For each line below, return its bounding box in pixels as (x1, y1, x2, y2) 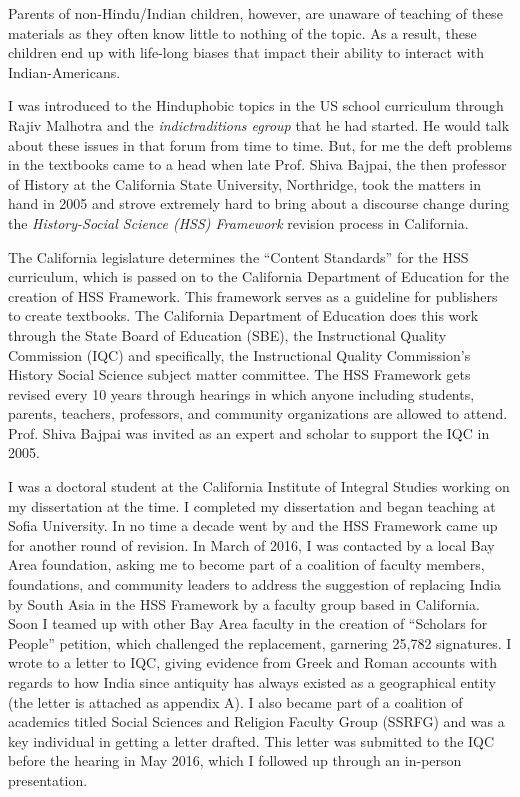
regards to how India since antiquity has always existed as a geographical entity (8, 672, 496, 692)
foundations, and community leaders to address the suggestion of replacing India (8, 574, 501, 595)
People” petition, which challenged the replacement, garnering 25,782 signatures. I (8, 632, 512, 653)
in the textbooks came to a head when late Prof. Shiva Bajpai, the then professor (8, 154, 507, 175)
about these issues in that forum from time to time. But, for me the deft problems (8, 134, 512, 155)
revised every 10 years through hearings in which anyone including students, (8, 383, 475, 404)
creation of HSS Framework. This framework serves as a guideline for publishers (8, 285, 498, 306)
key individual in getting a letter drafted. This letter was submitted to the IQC (8, 730, 495, 751)
